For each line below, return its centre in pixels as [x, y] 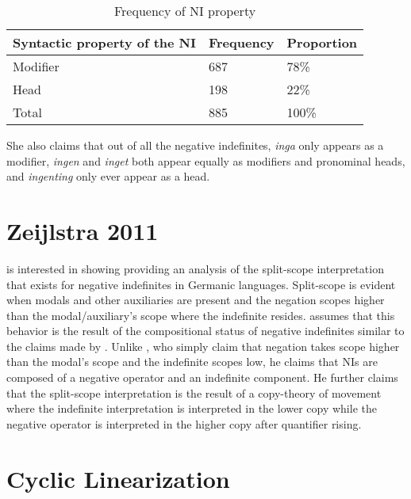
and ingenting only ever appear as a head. [108, 176]
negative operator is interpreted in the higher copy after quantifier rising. [184, 423]
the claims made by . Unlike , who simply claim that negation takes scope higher [203, 346]
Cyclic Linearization [118, 478]
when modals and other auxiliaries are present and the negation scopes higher [196, 300]
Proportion [322, 42]
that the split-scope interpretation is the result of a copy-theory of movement [194, 392]
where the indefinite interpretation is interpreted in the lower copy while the [192, 408]
